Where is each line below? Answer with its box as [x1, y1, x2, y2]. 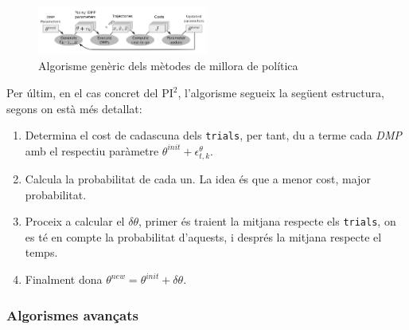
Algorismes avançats [6, 304, 138, 324]
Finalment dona [25, 271, 103, 288]
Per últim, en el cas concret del [6, 84, 158, 101]
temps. [25, 244, 58, 261]
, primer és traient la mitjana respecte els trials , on [138, 213, 396, 230]
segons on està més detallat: [6, 100, 142, 116]
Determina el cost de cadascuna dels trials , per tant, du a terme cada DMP [25, 127, 402, 143]
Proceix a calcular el [25, 213, 125, 230]
